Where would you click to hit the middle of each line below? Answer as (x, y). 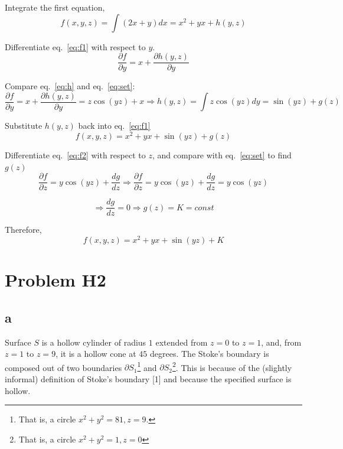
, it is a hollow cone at (96, 354)
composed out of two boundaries (63, 367)
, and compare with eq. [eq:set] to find (222, 154)
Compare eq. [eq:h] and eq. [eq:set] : (70, 86)
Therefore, (23, 230)
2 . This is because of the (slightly (232, 366)
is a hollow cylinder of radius (94, 342)
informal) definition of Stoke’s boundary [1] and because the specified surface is (148, 378)
